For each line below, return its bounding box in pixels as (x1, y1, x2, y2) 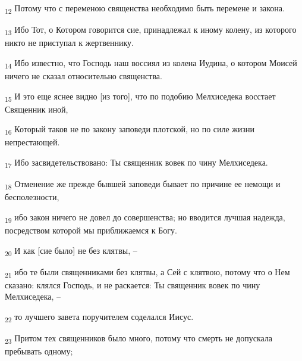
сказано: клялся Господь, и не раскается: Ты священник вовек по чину (5, 278, 260, 291)
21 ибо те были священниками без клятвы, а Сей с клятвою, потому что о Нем (5, 265, 290, 279)
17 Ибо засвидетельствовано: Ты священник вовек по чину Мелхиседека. (5, 156, 268, 170)
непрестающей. (5, 136, 60, 148)
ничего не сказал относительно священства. (5, 69, 162, 82)
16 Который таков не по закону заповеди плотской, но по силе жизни (5, 123, 255, 137)
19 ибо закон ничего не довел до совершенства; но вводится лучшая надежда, (5, 210, 285, 225)
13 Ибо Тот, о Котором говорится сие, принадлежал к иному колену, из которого (5, 23, 297, 37)
